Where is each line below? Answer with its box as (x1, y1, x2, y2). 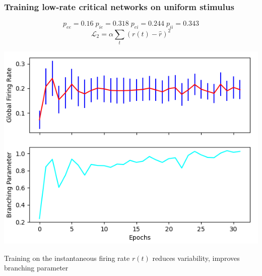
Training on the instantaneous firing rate (4, 252, 130, 263)
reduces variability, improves (152, 252, 240, 263)
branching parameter (4, 262, 69, 273)
